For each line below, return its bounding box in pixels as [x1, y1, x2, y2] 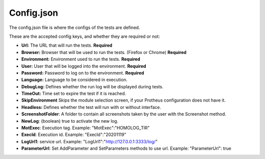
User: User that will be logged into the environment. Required [21, 63, 147, 69]
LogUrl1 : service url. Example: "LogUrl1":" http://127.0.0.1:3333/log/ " [21, 138, 158, 144]
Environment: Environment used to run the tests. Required [21, 56, 140, 62]
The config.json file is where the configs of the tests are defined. [9, 25, 140, 30]
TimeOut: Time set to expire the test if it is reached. [21, 91, 126, 97]
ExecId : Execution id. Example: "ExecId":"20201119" [21, 132, 127, 137]
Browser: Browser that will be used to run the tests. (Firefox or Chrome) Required [21, 49, 186, 55]
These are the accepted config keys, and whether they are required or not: [9, 33, 160, 39]
